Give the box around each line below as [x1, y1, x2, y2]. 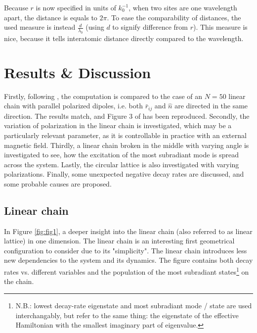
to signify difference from [112, 22, 188, 32]
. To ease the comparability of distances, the [107, 12, 241, 22]
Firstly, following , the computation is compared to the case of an [4, 91, 203, 101]
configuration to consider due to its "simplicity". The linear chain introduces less [4, 245, 247, 255]
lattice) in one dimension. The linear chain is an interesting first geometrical [4, 236, 235, 246]
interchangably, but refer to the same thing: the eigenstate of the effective [15, 310, 239, 320]
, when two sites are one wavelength [128, 2, 237, 12]
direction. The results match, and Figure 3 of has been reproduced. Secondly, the [4, 110, 250, 121]
